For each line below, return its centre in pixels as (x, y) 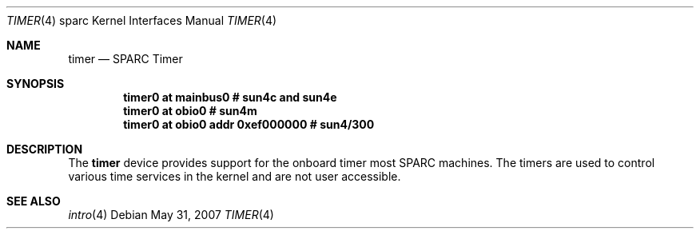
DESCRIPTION (45, 149)
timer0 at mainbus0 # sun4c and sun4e (230, 97)
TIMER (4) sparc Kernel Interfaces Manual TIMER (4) (142, 20)
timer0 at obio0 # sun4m (190, 111)
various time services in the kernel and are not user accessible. (235, 176)
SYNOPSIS (36, 84)
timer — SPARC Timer (125, 59)
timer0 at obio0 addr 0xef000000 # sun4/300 (249, 124)
